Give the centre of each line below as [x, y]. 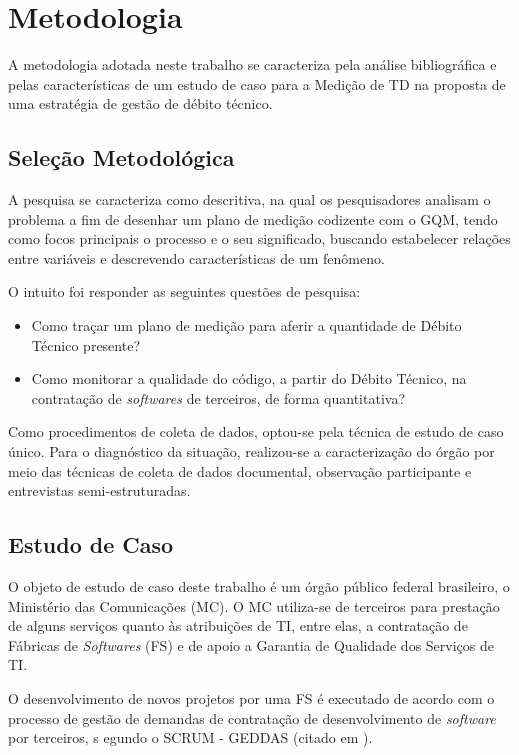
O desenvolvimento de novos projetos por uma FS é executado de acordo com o [251, 698]
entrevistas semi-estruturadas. [99, 490]
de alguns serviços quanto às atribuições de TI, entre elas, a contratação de [238, 625]
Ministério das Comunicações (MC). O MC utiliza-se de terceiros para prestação [254, 605]
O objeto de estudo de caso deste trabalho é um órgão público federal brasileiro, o [259, 586]
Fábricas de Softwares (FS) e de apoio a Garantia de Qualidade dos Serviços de [251, 644]
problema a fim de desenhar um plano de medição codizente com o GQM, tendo [253, 218]
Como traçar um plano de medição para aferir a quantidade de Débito [246, 325]
